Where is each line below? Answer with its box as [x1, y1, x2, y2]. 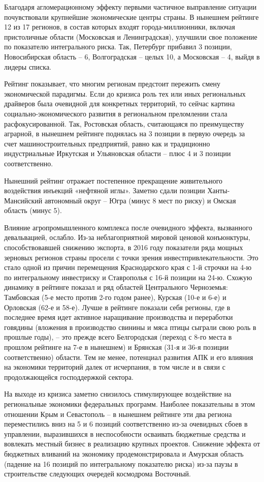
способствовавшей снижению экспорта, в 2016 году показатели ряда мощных [4, 242, 243, 253]
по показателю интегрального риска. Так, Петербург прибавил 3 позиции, [4, 41, 232, 52]
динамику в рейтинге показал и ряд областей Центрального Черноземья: [4, 282, 228, 292]
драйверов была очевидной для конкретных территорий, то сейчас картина [4, 98, 235, 109]
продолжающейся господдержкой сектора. [4, 371, 134, 382]
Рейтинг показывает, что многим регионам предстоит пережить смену [4, 78, 221, 89]
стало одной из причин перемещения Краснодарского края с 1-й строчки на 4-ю [4, 262, 252, 273]
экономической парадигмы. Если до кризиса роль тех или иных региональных [4, 88, 246, 99]
